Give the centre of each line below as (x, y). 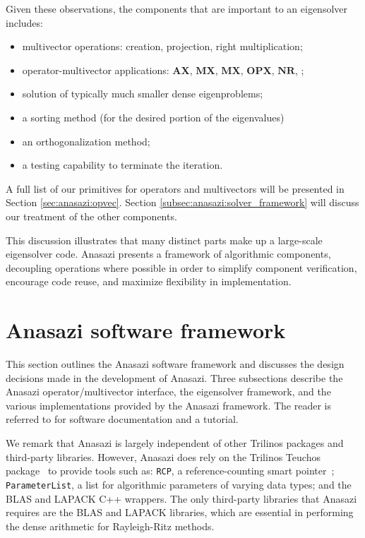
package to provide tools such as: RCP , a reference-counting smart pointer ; (170, 471)
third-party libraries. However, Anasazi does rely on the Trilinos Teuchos (163, 456)
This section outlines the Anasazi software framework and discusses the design (175, 364)
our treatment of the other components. (91, 216)
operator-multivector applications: (96, 70)
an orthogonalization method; (86, 141)
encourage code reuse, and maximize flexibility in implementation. (149, 281)
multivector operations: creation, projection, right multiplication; (162, 46)
